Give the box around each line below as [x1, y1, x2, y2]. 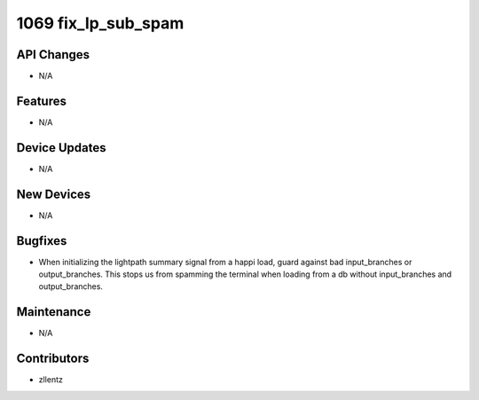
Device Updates [16, 140, 106, 155]
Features [16, 93, 67, 108]
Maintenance [16, 304, 91, 319]
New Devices [16, 186, 91, 201]
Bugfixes [16, 233, 67, 248]
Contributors [16, 351, 90, 366]
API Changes [16, 47, 90, 62]
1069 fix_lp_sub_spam [16, 13, 185, 33]
